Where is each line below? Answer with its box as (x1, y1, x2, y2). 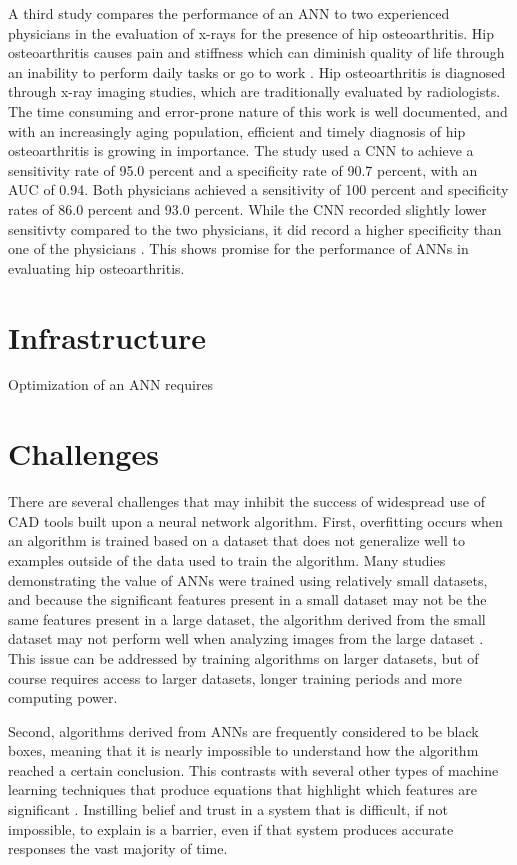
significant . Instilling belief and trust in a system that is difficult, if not (8, 799, 448, 820)
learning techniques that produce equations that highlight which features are (8, 779, 478, 800)
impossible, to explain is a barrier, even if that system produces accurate (8, 818, 454, 839)
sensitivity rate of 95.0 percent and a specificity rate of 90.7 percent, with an (8, 159, 478, 180)
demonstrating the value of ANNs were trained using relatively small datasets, (8, 569, 488, 590)
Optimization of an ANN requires (8, 374, 214, 395)
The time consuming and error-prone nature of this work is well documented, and (8, 100, 508, 121)
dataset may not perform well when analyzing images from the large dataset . (8, 628, 484, 649)
